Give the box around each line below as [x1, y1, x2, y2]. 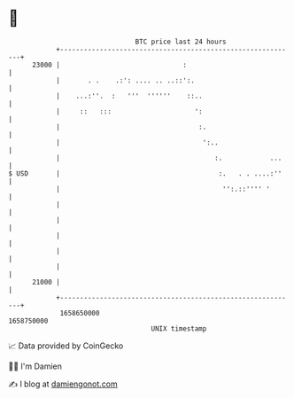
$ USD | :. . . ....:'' [8, 168, 282, 178]
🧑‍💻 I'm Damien [8, 361, 63, 371]
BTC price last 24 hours [135, 37, 227, 46]
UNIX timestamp [151, 324, 207, 333]
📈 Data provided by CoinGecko [8, 340, 124, 351]
